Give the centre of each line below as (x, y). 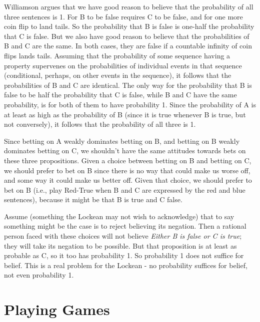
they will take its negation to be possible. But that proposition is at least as (120, 245)
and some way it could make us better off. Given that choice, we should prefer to (128, 180)
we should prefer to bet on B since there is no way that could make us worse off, (127, 170)
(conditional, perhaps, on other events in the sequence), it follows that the (118, 75)
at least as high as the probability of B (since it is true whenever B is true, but (125, 114)
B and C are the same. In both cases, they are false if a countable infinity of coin (128, 46)
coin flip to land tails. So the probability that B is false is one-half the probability (129, 26)
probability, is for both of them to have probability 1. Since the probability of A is (130, 104)
